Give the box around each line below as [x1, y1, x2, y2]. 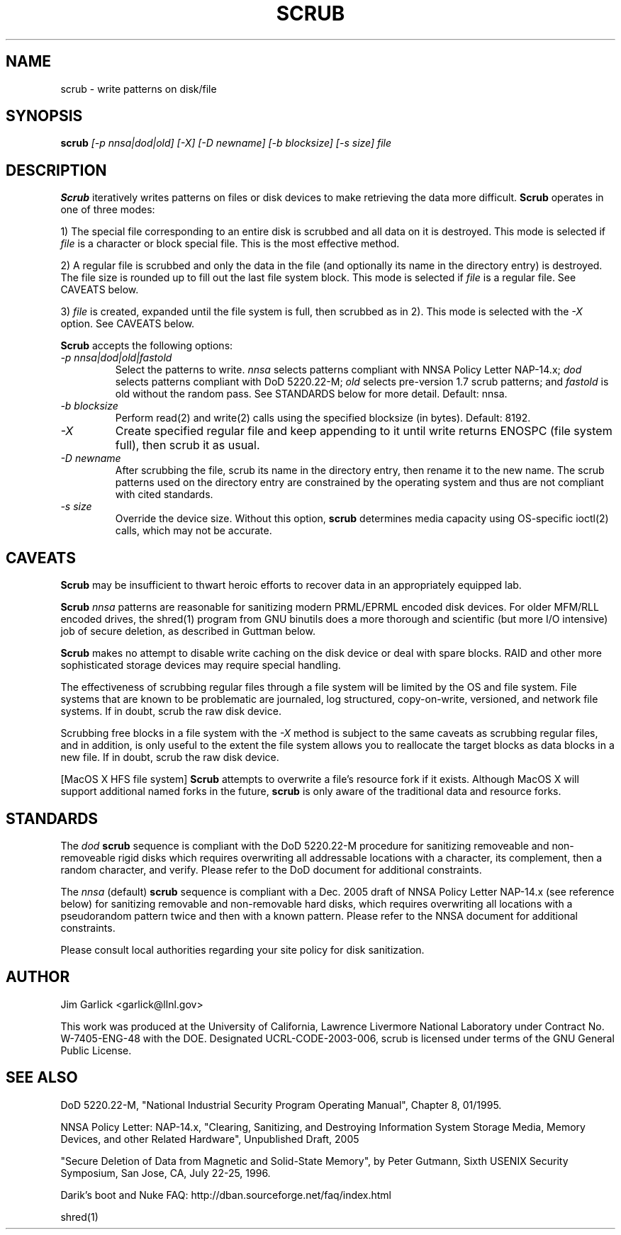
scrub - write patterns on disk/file [60, 82, 217, 95]
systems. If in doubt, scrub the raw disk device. [60, 705, 281, 718]
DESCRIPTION [6, 161, 107, 179]
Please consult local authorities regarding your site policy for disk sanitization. [60, 943, 425, 956]
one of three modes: [60, 203, 155, 216]
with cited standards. [115, 488, 213, 501]
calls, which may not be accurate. [115, 524, 272, 537]
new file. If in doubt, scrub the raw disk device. [60, 751, 279, 764]
